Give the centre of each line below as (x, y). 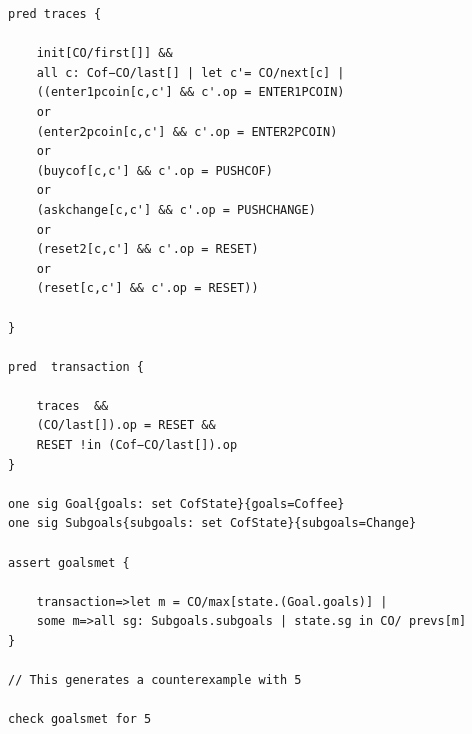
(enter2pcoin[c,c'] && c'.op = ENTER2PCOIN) (187, 131)
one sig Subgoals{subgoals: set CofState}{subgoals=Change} (212, 523)
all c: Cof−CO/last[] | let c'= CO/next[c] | (190, 72)
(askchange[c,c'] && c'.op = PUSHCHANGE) (176, 209)
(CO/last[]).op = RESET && (126, 425)
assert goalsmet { (69, 562)
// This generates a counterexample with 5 (155, 680)
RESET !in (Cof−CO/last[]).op (137, 445)
